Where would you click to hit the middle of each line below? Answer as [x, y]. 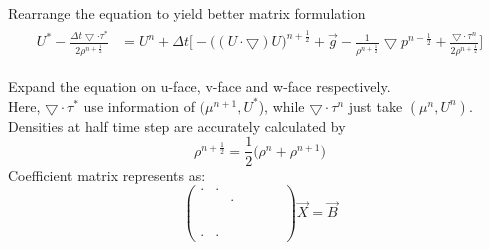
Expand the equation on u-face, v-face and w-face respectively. [199, 86]
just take [375, 105]
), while [281, 105]
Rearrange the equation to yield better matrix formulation [187, 13]
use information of [139, 105]
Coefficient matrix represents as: [107, 174]
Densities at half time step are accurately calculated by [177, 125]
